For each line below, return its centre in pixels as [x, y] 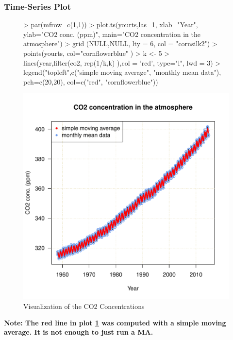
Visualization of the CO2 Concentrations [84, 306]
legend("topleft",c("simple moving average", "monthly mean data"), [122, 72]
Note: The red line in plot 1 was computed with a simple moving [115, 322]
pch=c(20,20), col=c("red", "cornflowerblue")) [91, 81]
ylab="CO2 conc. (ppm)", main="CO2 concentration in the [112, 34]
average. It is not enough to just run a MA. [79, 332]
